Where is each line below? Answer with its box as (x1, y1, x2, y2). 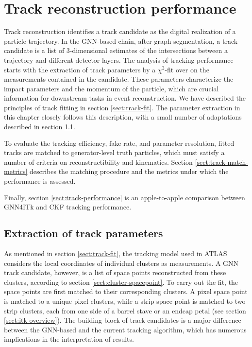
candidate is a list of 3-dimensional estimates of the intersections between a (4, 45, 228, 55)
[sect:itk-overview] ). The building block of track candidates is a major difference (4, 315, 241, 325)
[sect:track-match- (195, 156, 248, 167)
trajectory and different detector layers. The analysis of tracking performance (4, 54, 234, 65)
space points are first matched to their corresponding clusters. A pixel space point (4, 286, 248, 296)
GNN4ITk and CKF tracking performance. (4, 202, 132, 212)
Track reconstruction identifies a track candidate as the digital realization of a (4, 26, 236, 36)
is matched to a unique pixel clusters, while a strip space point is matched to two (4, 295, 246, 306)
